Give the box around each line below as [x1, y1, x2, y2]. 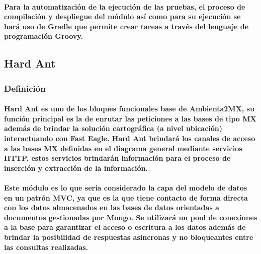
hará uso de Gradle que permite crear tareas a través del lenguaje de [4, 21, 249, 31]
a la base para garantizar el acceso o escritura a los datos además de [4, 222, 246, 232]
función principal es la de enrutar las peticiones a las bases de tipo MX [4, 113, 256, 123]
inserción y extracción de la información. [4, 162, 148, 173]
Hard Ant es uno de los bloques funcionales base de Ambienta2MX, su [4, 103, 254, 114]
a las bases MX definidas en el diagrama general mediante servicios [4, 143, 242, 153]
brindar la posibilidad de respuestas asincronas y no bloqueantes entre [4, 231, 253, 242]
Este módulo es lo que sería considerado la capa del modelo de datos [4, 182, 247, 193]
